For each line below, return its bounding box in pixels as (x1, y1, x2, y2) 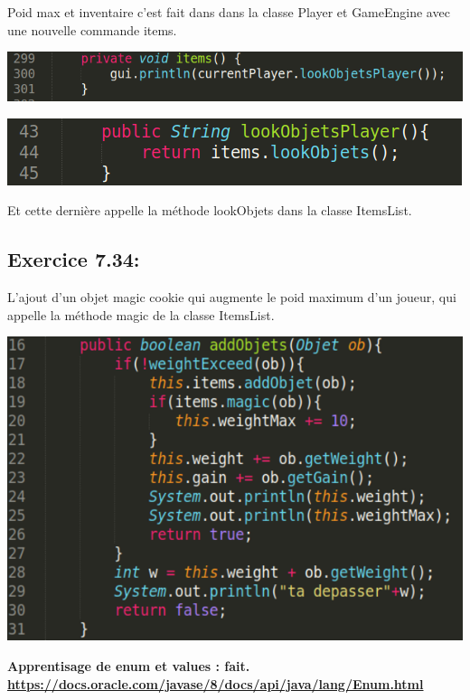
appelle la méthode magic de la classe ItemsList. (7, 305, 275, 324)
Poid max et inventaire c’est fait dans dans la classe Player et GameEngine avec (7, 3, 450, 21)
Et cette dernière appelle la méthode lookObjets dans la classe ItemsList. (7, 201, 412, 220)
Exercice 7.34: (7, 245, 140, 273)
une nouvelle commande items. (7, 20, 177, 39)
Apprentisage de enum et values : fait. (7, 656, 250, 675)
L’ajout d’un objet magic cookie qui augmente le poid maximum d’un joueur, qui (7, 288, 456, 307)
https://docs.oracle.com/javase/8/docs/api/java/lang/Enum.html (7, 674, 424, 693)
